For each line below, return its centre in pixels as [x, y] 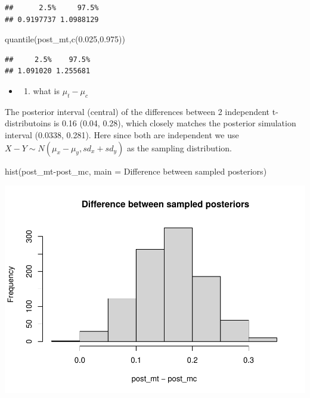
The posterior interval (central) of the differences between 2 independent [137, 111]
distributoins [28, 123]
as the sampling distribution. [179, 147]
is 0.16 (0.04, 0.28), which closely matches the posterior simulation [175, 123]
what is [46, 90]
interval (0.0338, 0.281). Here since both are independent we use [122, 134]
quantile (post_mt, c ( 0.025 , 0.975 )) [65, 39]
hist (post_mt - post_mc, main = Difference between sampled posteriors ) [136, 171]
